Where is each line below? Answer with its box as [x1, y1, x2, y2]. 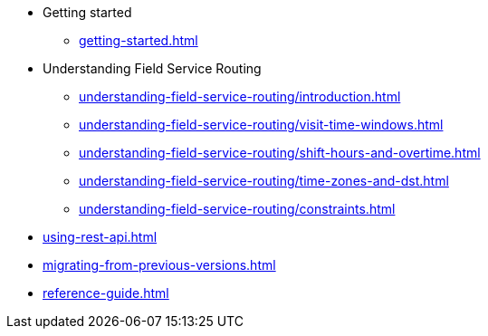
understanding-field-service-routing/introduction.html [79, 89, 401, 104]
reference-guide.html [43, 285, 169, 301]
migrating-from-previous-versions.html [43, 257, 276, 273]
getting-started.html [79, 33, 198, 48]
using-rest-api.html [43, 229, 158, 245]
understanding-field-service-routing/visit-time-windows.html [79, 117, 444, 132]
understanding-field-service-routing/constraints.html [79, 201, 396, 216]
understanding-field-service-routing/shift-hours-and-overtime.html [79, 145, 481, 160]
